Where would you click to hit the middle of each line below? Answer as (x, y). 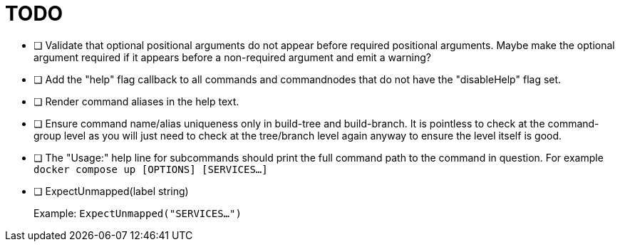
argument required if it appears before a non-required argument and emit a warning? (232, 57)
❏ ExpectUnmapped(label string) (111, 191)
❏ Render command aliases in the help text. (136, 101)
